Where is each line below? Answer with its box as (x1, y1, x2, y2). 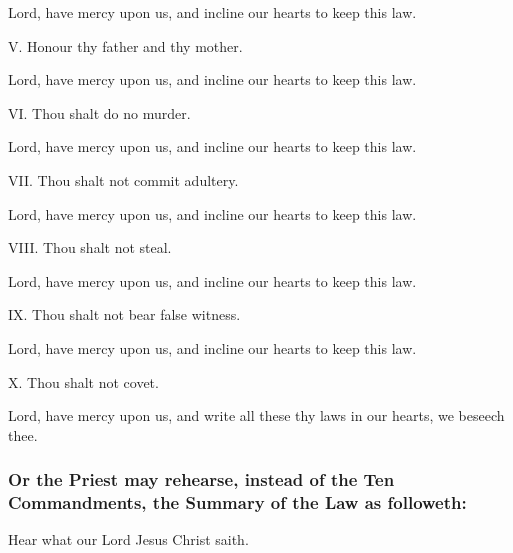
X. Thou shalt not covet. (8, 371, 159, 392)
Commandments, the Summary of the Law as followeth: (8, 490, 467, 515)
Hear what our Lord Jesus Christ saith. (8, 529, 249, 550)
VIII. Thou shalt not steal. (8, 237, 172, 258)
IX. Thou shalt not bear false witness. (8, 304, 241, 325)
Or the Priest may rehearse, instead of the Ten (8, 467, 395, 492)
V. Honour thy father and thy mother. (8, 35, 243, 56)
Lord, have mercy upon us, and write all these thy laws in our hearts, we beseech (8, 405, 505, 426)
